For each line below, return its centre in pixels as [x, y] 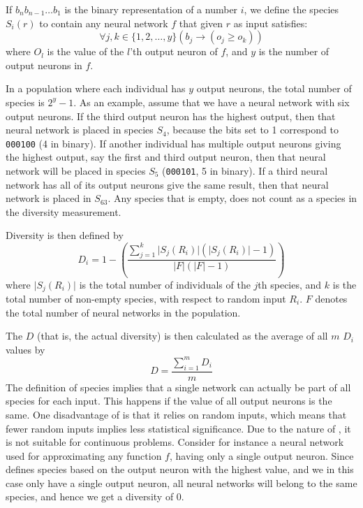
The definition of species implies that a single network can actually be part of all [178, 387]
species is [25, 102]
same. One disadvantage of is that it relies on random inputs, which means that [176, 414]
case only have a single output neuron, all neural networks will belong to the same [181, 482]
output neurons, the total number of [274, 88]
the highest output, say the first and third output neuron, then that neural [166, 157]
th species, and [290, 284]
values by [25, 349]
